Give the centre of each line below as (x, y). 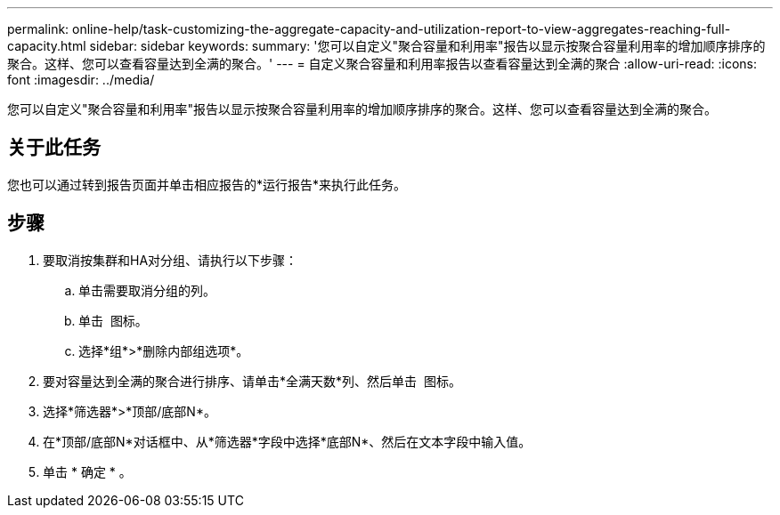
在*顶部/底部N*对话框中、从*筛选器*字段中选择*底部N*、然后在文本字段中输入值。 (287, 441)
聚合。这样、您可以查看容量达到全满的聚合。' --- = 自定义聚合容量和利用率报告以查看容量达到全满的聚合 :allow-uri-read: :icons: (382, 64)
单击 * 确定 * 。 (87, 471)
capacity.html (47, 46)
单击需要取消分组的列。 (147, 290)
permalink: (38, 29)
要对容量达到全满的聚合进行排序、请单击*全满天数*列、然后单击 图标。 (252, 381)
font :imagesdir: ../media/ (81, 80)
